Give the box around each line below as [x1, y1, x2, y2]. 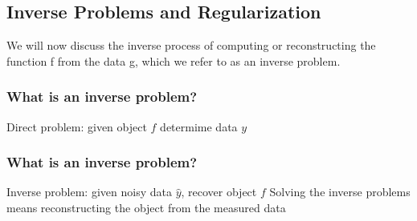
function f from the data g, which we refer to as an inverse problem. [6, 52, 341, 69]
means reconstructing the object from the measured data [6, 199, 286, 216]
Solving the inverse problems [269, 183, 411, 200]
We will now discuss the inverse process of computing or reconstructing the [6, 37, 376, 54]
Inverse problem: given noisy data [6, 183, 172, 200]
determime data [160, 118, 238, 135]
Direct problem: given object [6, 118, 147, 135]
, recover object [181, 183, 257, 200]
